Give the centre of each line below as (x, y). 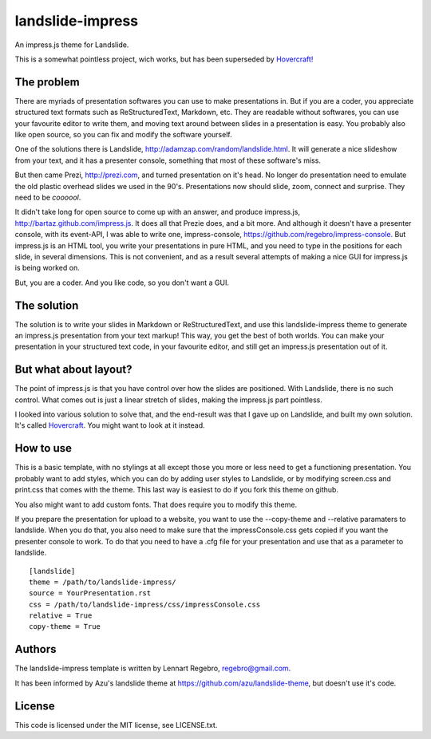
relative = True (61, 616)
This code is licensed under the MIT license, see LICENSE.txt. (116, 725)
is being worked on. (47, 268)
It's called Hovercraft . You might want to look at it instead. (110, 425)
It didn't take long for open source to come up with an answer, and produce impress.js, (158, 212)
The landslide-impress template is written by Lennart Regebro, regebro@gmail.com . (153, 668)
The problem (47, 82)
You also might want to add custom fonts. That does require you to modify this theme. (156, 504)
